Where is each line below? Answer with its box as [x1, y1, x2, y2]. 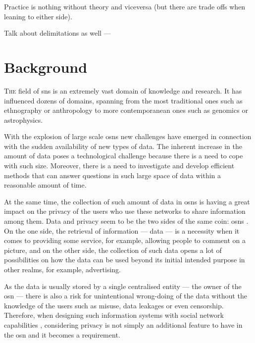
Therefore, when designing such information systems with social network [4, 310, 224, 320]
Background [4, 56, 88, 77]
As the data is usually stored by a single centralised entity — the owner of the [4, 281, 242, 291]
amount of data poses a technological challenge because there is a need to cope [4, 150, 243, 161]
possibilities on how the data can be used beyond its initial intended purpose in [4, 254, 245, 265]
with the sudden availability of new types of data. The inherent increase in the [4, 141, 242, 151]
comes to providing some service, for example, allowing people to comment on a [4, 235, 246, 245]
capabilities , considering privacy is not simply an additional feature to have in [4, 319, 243, 330]
